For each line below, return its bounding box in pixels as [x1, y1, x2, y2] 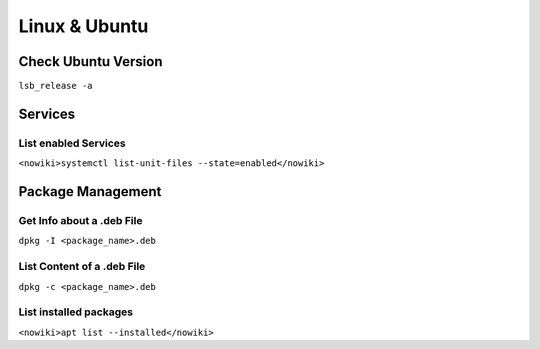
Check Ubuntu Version [18, 53, 163, 70]
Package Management [18, 183, 162, 200]
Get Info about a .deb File [18, 214, 143, 227]
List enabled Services [18, 136, 126, 150]
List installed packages [18, 305, 134, 319]
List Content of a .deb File [18, 260, 146, 274]
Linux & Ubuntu [18, 15, 149, 37]
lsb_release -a [18, 80, 94, 92]
